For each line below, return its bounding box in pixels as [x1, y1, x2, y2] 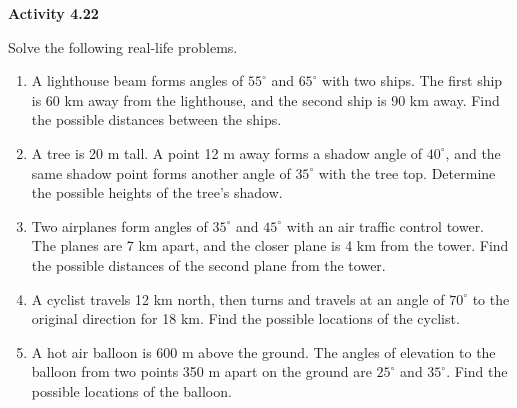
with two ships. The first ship [322, 70, 503, 91]
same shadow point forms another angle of [31, 162, 291, 183]
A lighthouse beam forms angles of [31, 70, 244, 91]
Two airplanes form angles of [31, 215, 208, 236]
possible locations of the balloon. [31, 380, 232, 401]
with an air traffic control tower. [286, 215, 485, 236]
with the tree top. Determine [318, 162, 496, 183]
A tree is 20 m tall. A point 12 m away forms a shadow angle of [31, 142, 423, 163]
